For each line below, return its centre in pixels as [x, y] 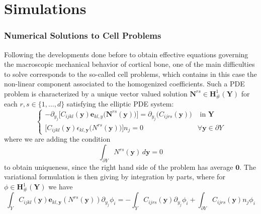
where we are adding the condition [57, 139]
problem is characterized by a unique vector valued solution [96, 93]
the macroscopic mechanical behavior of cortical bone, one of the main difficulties [129, 64]
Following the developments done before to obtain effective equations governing [126, 54]
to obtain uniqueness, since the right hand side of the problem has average [119, 167]
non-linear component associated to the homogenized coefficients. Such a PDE [124, 84]
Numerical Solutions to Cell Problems [83, 35]
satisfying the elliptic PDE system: [120, 104]
